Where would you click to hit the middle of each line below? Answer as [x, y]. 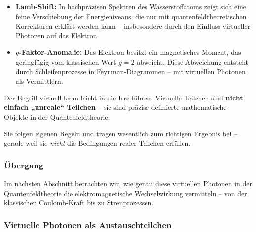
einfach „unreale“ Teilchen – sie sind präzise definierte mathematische [115, 107]
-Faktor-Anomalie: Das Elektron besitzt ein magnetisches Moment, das [130, 52]
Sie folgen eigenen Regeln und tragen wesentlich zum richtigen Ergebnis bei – [121, 133]
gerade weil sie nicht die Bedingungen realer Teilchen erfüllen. [97, 143]
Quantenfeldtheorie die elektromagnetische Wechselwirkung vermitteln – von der [126, 193]
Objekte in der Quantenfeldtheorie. [57, 116]
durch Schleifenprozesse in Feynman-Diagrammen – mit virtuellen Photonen [130, 71]
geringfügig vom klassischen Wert [66, 61]
